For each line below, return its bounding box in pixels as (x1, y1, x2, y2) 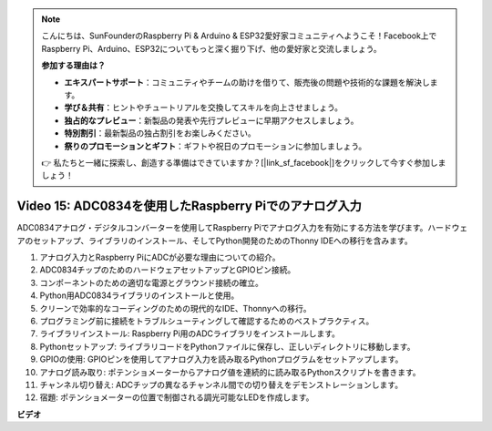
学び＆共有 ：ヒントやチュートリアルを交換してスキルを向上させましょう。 (64, 102, 343, 113)
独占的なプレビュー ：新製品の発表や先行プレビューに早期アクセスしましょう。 (64, 115, 359, 126)
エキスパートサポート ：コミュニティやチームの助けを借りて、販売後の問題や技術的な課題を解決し (64, 77, 430, 87)
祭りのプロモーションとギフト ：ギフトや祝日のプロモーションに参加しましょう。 (64, 140, 367, 151)
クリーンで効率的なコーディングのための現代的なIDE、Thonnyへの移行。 (39, 303, 312, 313)
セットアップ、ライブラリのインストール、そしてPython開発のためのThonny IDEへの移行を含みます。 (32, 235, 414, 246)
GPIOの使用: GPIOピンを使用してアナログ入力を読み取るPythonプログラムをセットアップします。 (39, 354, 404, 364)
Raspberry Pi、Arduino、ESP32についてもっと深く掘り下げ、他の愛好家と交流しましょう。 (41, 43, 382, 54)
